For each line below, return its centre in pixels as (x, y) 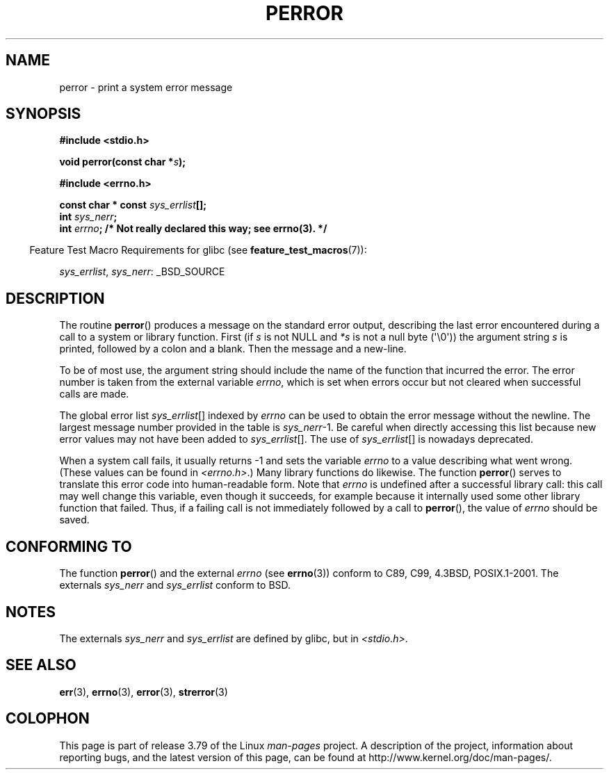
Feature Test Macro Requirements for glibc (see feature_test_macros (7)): (198, 250)
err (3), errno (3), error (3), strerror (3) (144, 692)
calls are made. (94, 394)
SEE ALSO (41, 665)
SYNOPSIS (43, 114)
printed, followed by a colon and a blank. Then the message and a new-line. (233, 349)
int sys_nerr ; (88, 217)
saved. (74, 520)
